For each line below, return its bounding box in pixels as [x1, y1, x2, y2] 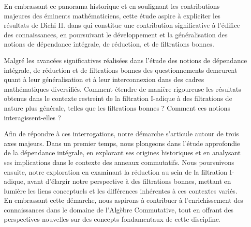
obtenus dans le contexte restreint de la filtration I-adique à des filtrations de [4, 93, 232, 103]
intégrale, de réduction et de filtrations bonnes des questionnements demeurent [4, 65, 237, 75]
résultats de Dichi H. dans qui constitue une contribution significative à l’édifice [4, 20, 240, 30]
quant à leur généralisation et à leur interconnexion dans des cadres [4, 74, 204, 84]
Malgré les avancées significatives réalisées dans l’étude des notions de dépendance [4, 55, 247, 65]
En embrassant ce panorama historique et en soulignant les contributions [4, 1, 220, 11]
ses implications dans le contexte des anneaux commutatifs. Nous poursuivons [4, 157, 235, 167]
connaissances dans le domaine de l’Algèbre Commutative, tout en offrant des [4, 204, 234, 214]
